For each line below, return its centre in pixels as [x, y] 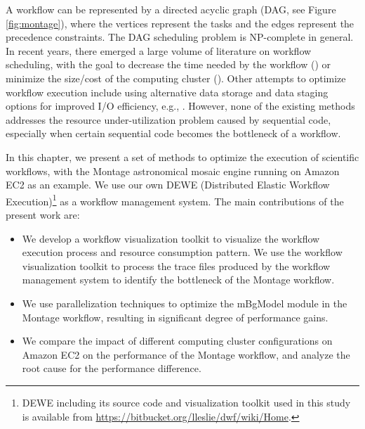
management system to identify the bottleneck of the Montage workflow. [178, 280]
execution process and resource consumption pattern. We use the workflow [182, 252]
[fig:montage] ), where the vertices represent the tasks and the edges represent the [180, 23]
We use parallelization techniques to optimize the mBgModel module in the [185, 303]
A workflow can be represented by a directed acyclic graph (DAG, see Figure [171, 9]
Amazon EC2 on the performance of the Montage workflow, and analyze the [186, 354]
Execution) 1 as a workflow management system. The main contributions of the [175, 200]
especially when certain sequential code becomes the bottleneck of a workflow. [173, 133]
